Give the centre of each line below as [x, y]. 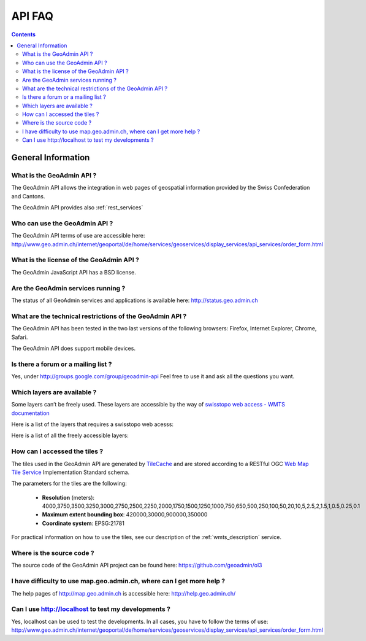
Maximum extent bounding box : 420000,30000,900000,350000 [125, 515]
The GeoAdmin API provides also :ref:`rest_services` [77, 208]
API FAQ [32, 16]
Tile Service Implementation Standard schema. [71, 472]
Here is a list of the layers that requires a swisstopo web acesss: [93, 424]
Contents [24, 34]
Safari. [20, 337]
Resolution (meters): [68, 497]
